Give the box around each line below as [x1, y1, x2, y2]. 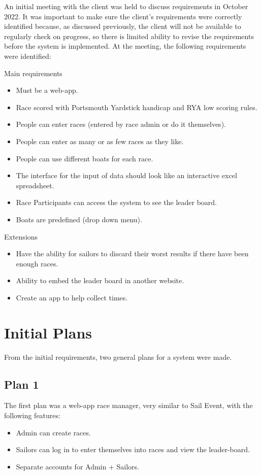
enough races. [16, 258, 58, 268]
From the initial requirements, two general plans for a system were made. [4, 351, 232, 362]
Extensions [4, 231, 38, 242]
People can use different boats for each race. [16, 153, 153, 163]
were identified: [4, 50, 51, 61]
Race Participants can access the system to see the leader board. [16, 197, 217, 208]
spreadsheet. [16, 180, 54, 190]
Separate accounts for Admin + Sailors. [16, 461, 139, 471]
